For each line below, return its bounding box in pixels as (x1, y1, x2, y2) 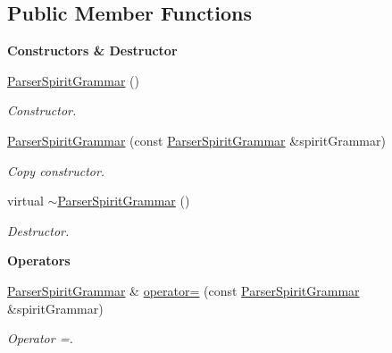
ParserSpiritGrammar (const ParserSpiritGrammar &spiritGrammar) (7, 130, 386, 149)
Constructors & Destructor (7, 41, 178, 60)
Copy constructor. (7, 161, 105, 180)
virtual (7, 191, 44, 210)
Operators (7, 251, 71, 270)
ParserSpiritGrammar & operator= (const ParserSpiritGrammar (7, 281, 360, 299)
